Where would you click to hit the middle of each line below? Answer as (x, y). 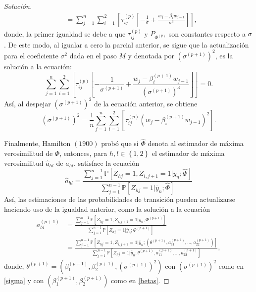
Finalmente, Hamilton (37, 143)
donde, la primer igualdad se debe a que (65, 33)
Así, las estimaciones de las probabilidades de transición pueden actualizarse (120, 199)
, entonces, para (83, 153)
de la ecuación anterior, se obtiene (146, 103)
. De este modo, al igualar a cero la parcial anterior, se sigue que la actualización (127, 44)
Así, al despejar (27, 103)
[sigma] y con (24, 280)
